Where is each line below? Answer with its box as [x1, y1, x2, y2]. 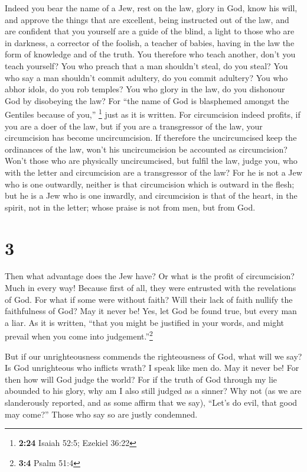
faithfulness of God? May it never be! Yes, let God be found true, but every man [5, 305, 297, 317]
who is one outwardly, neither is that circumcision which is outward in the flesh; [5, 177, 295, 190]
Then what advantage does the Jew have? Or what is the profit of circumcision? [5, 270, 295, 282]
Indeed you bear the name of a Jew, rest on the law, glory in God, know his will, [5, 2, 298, 14]
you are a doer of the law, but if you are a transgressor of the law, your [5, 119, 263, 132]
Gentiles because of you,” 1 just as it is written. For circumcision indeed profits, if [5, 106, 301, 120]
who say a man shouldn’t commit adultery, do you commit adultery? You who [5, 71, 288, 83]
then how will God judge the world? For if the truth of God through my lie [5, 373, 277, 385]
